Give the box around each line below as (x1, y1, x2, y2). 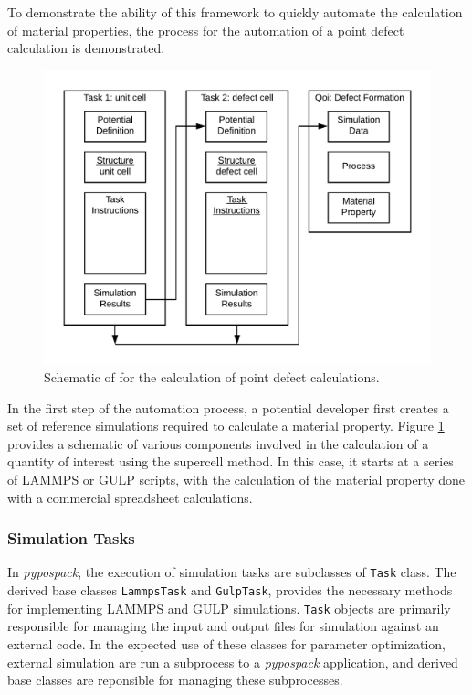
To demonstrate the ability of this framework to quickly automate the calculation (7, 3, 463, 21)
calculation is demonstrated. (7, 38, 165, 58)
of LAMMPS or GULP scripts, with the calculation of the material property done (7, 470, 465, 489)
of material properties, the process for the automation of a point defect (7, 20, 404, 39)
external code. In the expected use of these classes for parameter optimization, (7, 635, 446, 654)
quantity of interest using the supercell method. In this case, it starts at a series (7, 452, 454, 471)
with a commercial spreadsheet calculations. (7, 487, 253, 507)
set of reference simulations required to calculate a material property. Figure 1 (7, 416, 445, 435)
